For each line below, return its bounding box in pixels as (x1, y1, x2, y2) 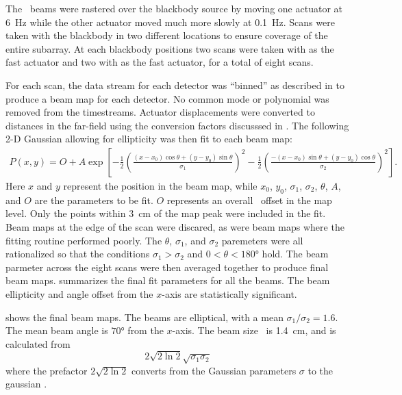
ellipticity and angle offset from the (5, 286, 153, 301)
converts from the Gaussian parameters (131, 363, 297, 377)
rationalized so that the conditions (5, 246, 150, 261)
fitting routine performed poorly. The (5, 233, 162, 247)
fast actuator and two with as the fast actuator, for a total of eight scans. (5, 55, 314, 69)
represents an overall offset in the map (166, 192, 332, 207)
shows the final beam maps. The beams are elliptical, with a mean (5, 309, 284, 324)
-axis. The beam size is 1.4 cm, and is (172, 323, 336, 337)
